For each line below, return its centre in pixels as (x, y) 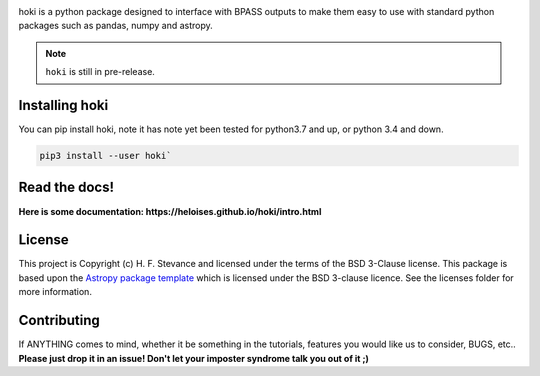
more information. (55, 292)
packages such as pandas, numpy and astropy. (116, 26)
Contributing (59, 320)
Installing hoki (63, 105)
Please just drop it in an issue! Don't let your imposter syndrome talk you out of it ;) (194, 358)
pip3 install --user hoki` (105, 156)
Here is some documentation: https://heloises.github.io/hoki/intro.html (170, 211)
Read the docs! (66, 187)
